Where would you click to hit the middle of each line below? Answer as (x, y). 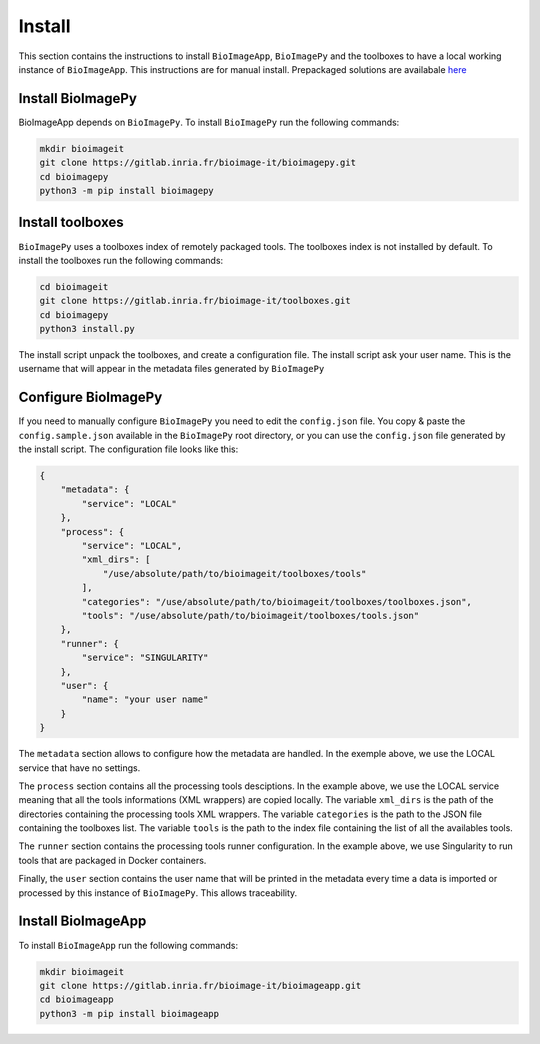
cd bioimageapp (76, 999)
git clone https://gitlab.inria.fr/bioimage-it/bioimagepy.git (198, 163)
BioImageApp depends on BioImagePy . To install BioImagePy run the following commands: (209, 122)
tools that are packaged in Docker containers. (112, 860)
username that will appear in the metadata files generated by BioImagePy (171, 369)
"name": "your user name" (145, 699)
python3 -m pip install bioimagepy (126, 190)
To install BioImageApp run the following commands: (128, 945)
